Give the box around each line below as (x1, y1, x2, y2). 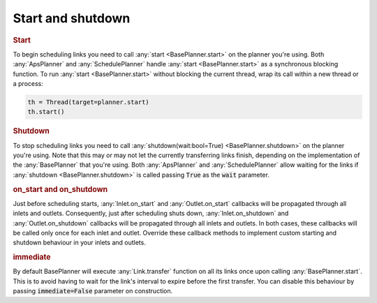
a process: (13, 79, 43, 87)
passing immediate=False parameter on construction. (13, 287, 173, 295)
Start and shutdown (13, 10, 131, 26)
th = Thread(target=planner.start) (27, 98, 149, 106)
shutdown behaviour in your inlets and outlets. (13, 238, 146, 247)
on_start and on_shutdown (13, 184, 108, 194)
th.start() (27, 108, 65, 116)
